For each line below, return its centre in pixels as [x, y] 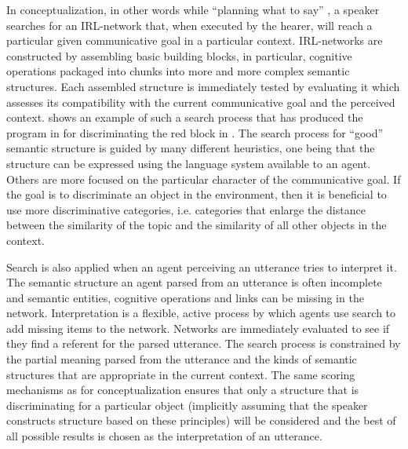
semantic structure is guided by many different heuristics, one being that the [191, 148]
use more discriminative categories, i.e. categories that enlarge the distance [186, 209]
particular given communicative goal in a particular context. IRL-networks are [195, 40]
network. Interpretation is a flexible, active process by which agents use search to [201, 313]
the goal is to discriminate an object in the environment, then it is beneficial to [197, 194]
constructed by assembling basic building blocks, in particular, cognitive [179, 55]
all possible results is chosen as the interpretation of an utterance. [164, 436]
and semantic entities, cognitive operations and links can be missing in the [185, 297]
